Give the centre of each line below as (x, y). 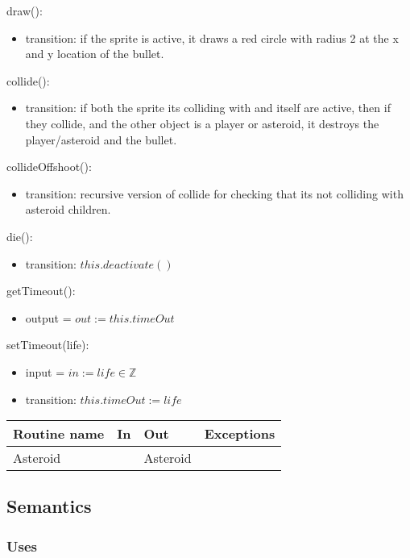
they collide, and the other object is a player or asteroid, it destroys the (202, 123)
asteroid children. (68, 209)
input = (45, 371)
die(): (20, 236)
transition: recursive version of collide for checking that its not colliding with (214, 193)
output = (48, 317)
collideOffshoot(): (49, 167)
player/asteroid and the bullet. (101, 139)
